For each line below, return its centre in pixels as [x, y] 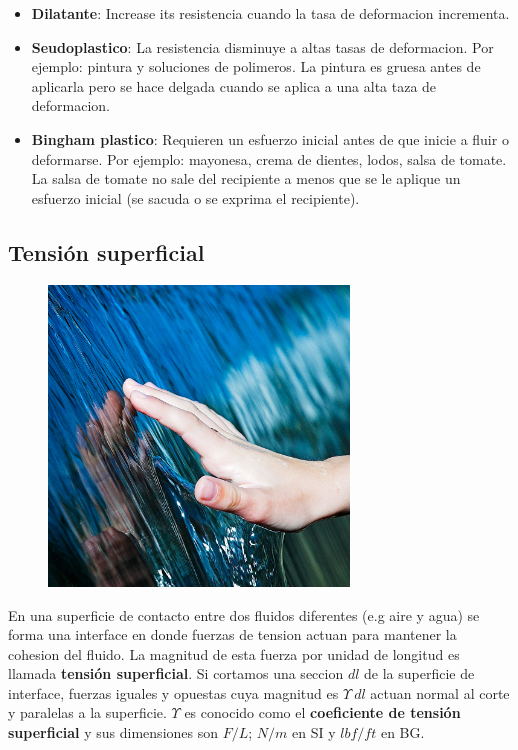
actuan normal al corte [440, 692]
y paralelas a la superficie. [87, 712]
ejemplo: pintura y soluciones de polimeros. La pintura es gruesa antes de [256, 66]
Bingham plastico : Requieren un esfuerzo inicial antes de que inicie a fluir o [270, 138]
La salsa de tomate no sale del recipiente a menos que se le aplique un [246, 178]
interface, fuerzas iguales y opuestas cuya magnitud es [173, 692]
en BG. [402, 732]
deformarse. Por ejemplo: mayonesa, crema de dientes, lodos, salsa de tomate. [269, 158]
